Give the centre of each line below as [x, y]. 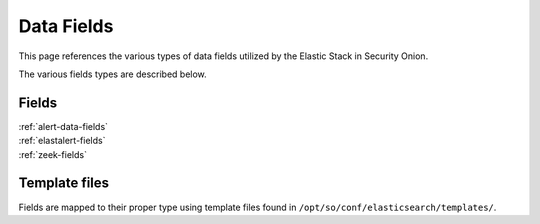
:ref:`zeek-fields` [52, 154]
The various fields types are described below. [112, 74]
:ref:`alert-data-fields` [63, 126]
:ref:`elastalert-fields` [62, 141]
